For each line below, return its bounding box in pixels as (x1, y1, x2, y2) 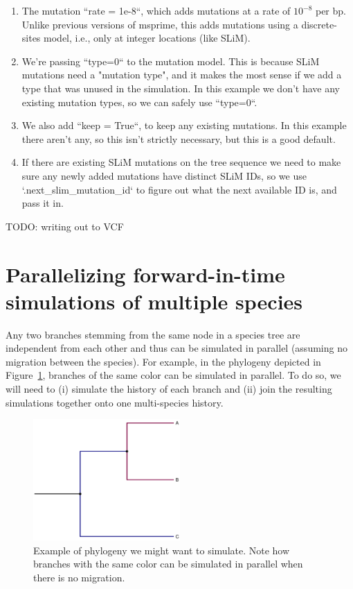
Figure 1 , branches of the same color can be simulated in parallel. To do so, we (6, 368, 341, 382)
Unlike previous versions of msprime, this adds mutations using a (21, 17, 298, 31)
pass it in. (21, 196, 64, 210)
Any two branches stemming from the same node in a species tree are (6, 327, 300, 341)
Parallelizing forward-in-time (6, 259, 285, 288)
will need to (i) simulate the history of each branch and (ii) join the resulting (6, 382, 332, 395)
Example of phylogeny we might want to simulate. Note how (33, 543, 290, 557)
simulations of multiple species (6, 287, 303, 315)
